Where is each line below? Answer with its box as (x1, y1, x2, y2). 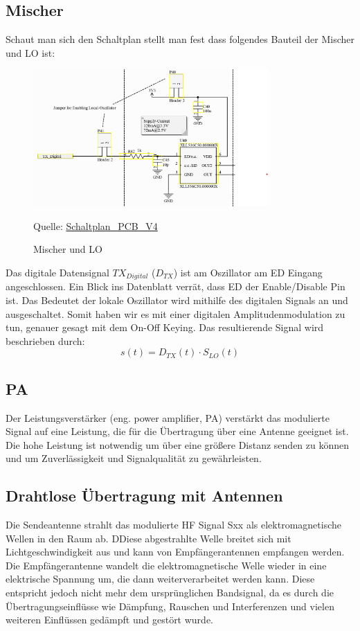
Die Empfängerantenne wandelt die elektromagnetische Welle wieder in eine (6, 558, 327, 572)
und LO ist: (6, 45, 55, 60)
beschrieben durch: (6, 333, 85, 348)
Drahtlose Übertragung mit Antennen (6, 485, 283, 506)
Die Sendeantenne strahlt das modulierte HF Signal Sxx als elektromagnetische (6, 517, 341, 532)
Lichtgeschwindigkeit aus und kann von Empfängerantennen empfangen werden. (6, 544, 345, 559)
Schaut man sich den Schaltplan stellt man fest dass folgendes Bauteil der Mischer (6, 32, 355, 46)
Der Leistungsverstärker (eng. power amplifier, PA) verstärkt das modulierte (6, 410, 330, 425)
